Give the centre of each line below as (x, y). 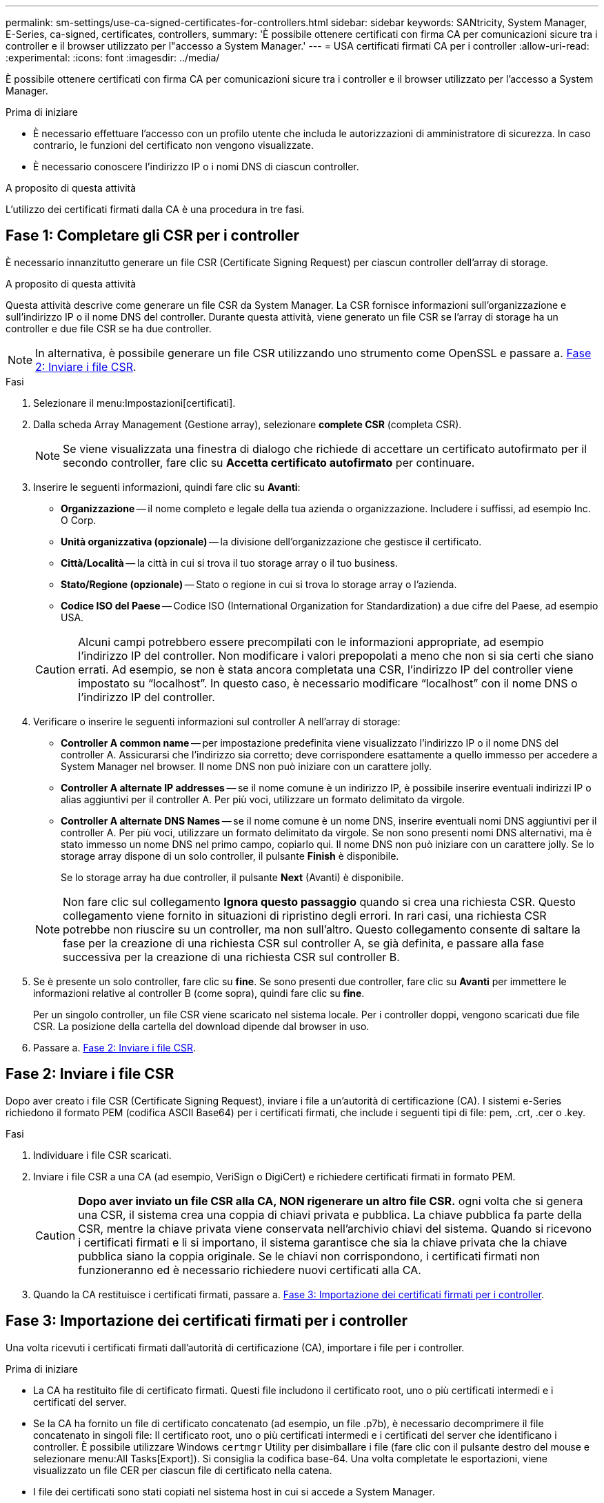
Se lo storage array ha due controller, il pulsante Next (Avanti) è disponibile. (232, 877)
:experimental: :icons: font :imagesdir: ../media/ (113, 58)
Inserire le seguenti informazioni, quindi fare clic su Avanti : (167, 487)
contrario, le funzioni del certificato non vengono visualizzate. (173, 145)
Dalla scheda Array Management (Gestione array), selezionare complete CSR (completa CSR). (248, 424)
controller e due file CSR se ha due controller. (109, 328)
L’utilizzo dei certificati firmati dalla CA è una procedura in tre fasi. (155, 209)
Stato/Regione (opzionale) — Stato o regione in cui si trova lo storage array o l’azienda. (259, 584)
